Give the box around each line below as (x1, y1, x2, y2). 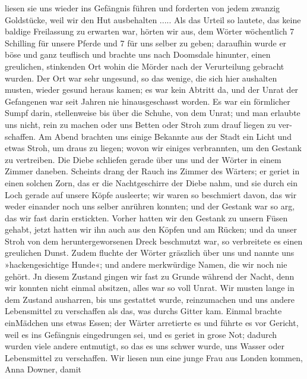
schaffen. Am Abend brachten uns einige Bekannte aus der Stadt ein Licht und (5, 130, 292, 142)
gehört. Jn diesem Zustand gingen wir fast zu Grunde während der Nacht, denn (5, 270, 295, 282)
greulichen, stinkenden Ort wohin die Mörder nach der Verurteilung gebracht (5, 59, 284, 72)
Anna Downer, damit (5, 363, 81, 375)
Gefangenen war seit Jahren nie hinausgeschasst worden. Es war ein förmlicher (5, 95, 290, 107)
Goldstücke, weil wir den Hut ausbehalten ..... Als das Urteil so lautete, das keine (5, 13, 301, 26)
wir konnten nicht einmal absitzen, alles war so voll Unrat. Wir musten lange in (5, 281, 295, 294)
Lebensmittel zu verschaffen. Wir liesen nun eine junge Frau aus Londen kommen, (5, 351, 303, 364)
